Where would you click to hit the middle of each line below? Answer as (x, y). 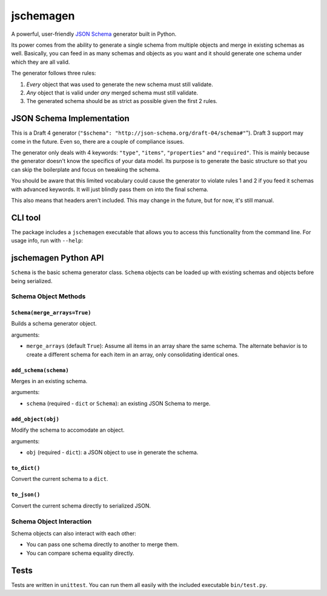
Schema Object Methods (48, 296)
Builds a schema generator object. (54, 324)
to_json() (26, 495)
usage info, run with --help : (47, 241)
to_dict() (26, 468)
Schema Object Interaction (51, 521)
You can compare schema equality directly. (80, 553)
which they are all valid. (41, 62)
